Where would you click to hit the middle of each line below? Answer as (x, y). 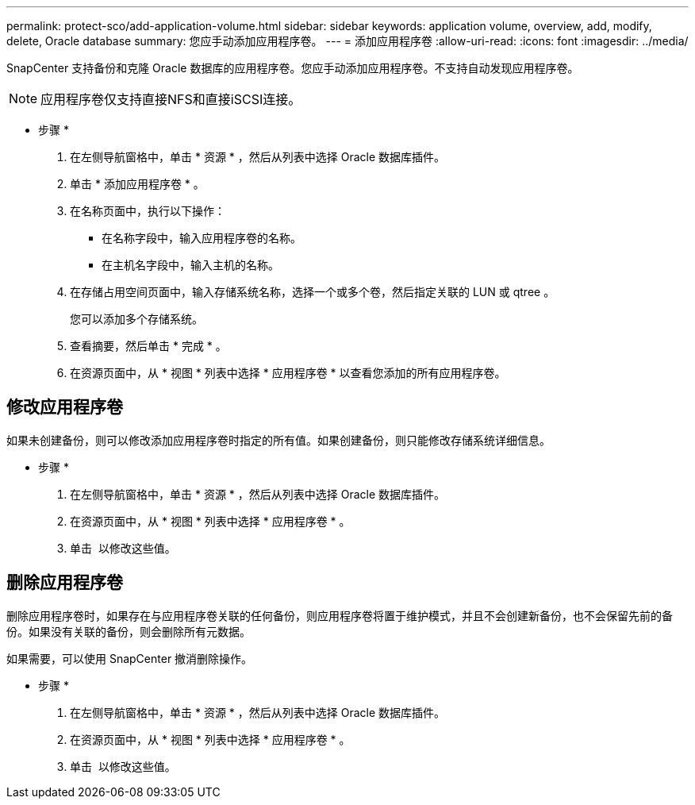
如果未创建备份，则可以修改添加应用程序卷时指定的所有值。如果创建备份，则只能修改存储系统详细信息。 (278, 440)
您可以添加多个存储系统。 (136, 319)
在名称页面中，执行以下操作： (148, 211)
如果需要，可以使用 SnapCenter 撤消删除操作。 (130, 658)
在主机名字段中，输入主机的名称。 (190, 265)
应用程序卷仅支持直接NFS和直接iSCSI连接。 (171, 99)
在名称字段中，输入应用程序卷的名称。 (202, 238)
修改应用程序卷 (65, 407)
